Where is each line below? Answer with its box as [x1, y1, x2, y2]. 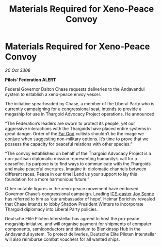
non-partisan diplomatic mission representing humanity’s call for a [5, 155, 137, 161]
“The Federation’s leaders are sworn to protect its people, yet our [5, 120, 135, 126]
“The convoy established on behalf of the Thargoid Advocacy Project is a [5, 150, 151, 156]
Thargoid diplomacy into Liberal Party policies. [5, 206, 98, 212]
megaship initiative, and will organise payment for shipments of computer [5, 221, 152, 227]
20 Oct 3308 [5, 67, 31, 73]
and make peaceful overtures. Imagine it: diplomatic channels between [5, 166, 147, 172]
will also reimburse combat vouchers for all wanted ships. [5, 236, 120, 242]
